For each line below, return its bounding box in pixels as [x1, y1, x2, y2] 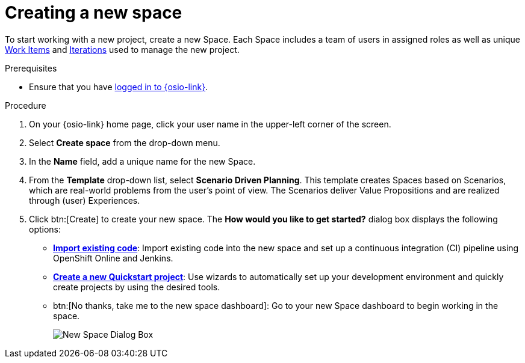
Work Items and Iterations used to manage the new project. [5, 44, 240, 55]
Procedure [5, 100, 46, 111]
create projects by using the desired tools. [53, 281, 220, 292]
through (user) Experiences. [29, 195, 140, 206]
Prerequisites [5, 63, 57, 73]
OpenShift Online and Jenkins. [53, 252, 173, 263]
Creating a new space [5, 2, 182, 23]
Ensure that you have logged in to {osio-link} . [29, 81, 208, 92]
